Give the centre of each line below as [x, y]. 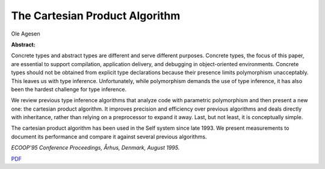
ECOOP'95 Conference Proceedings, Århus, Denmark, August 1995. [95, 148]
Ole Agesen [26, 34]
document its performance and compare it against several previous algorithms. [109, 137]
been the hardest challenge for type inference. [69, 89]
